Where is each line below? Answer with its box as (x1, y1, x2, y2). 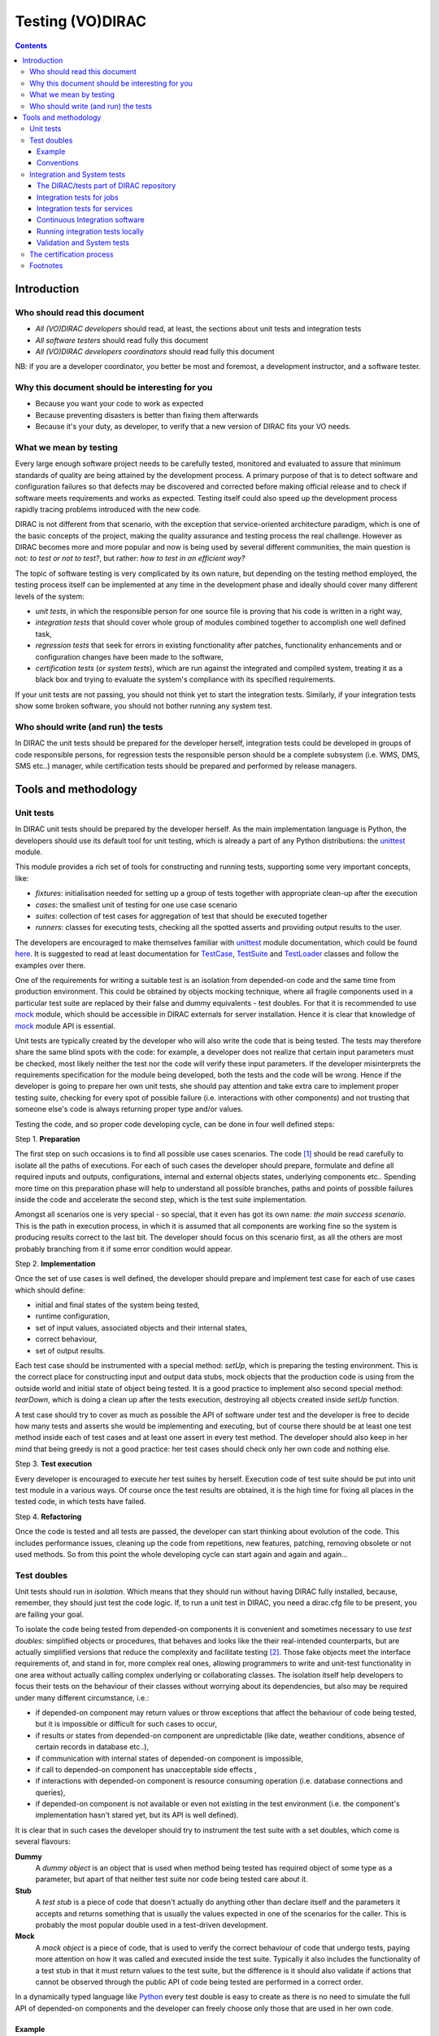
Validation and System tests (37, 238, 130, 248)
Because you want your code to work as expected (35, 399, 204, 409)
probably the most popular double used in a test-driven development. (35, 1920, 268, 1929)
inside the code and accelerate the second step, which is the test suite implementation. (15, 1194, 308, 1204)
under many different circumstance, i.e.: (15, 1692, 150, 1702)
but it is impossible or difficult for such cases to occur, (35, 1719, 218, 1729)
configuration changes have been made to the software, (35, 652, 224, 661)
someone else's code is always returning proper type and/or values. (15, 1104, 244, 1114)
